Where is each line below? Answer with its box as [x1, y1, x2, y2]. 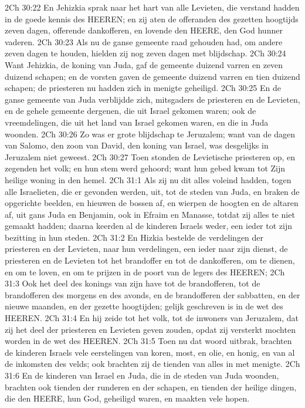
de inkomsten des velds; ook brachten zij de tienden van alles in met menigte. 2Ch [5, 358, 300, 370]
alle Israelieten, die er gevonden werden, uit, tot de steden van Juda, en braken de [5, 185, 300, 197]
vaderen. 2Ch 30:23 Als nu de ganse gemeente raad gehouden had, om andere [5, 35, 283, 48]
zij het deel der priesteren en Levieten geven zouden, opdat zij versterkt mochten [5, 323, 296, 335]
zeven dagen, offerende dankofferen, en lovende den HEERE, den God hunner [5, 24, 283, 36]
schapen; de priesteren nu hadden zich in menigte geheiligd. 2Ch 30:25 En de [5, 82, 281, 94]
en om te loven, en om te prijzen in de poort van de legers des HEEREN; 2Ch [5, 265, 285, 278]
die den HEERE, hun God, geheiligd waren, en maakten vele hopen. [5, 392, 250, 404]
